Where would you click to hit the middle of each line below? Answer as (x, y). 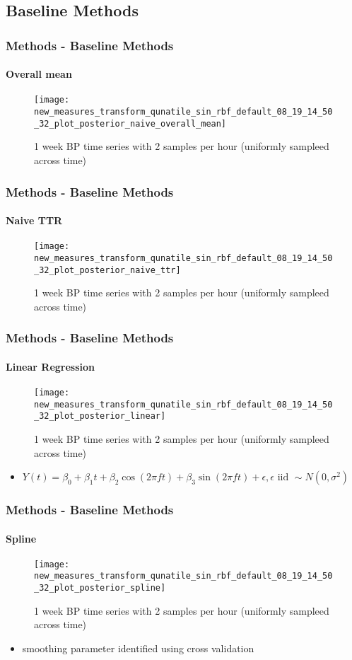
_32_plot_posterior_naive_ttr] (107, 270)
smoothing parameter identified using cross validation (138, 648)
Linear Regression (50, 366)
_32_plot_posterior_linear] (100, 416)
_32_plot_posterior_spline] (100, 588)
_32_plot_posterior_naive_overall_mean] (130, 123)
